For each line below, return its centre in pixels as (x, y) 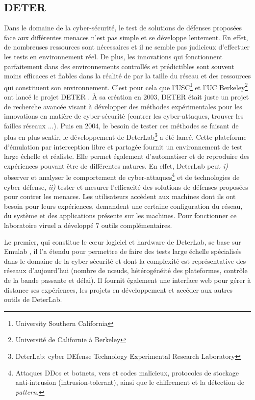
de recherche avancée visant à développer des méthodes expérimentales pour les (123, 106)
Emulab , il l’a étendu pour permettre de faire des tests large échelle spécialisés (123, 251)
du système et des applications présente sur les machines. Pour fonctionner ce (120, 215)
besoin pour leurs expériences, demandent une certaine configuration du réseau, (123, 206)
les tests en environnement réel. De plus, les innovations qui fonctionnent (113, 56)
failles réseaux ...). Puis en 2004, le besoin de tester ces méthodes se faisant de (121, 125)
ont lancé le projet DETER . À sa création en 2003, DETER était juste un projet (127, 97)
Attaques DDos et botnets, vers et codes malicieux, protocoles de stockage (127, 372)
